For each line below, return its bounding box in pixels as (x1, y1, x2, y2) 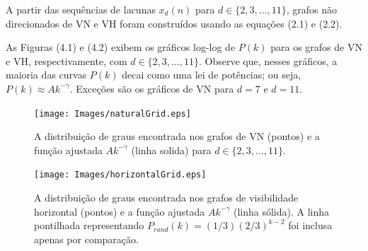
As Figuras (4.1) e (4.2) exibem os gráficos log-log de (6, 40, 236, 54)
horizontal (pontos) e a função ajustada (34, 204, 205, 218)
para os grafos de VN (270, 40, 362, 54)
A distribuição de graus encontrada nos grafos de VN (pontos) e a (34, 129, 320, 144)
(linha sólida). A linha (233, 204, 330, 218)
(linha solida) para (131, 142, 212, 157)
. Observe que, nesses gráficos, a (199, 53, 338, 68)
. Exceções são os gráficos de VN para (69, 81, 234, 95)
